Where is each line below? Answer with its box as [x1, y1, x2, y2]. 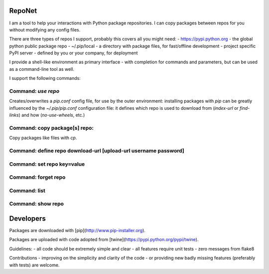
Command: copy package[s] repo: [9, 124, 94, 131]
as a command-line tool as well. [9, 66, 75, 72]
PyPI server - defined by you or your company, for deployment [9, 50, 138, 56]
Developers [9, 214, 46, 223]
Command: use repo [9, 88, 60, 95]
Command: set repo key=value [9, 160, 85, 167]
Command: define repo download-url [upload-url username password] [9, 147, 184, 154]
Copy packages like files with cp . [9, 135, 77, 141]
